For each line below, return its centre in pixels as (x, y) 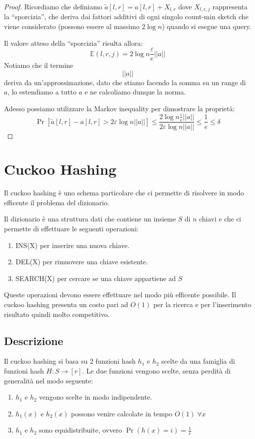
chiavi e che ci (220, 219)
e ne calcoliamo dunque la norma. (135, 92)
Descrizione (34, 340)
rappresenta (230, 6)
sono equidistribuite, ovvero (81, 430)
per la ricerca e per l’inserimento (202, 304)
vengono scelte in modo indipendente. (96, 397)
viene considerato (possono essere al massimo (72, 26)
